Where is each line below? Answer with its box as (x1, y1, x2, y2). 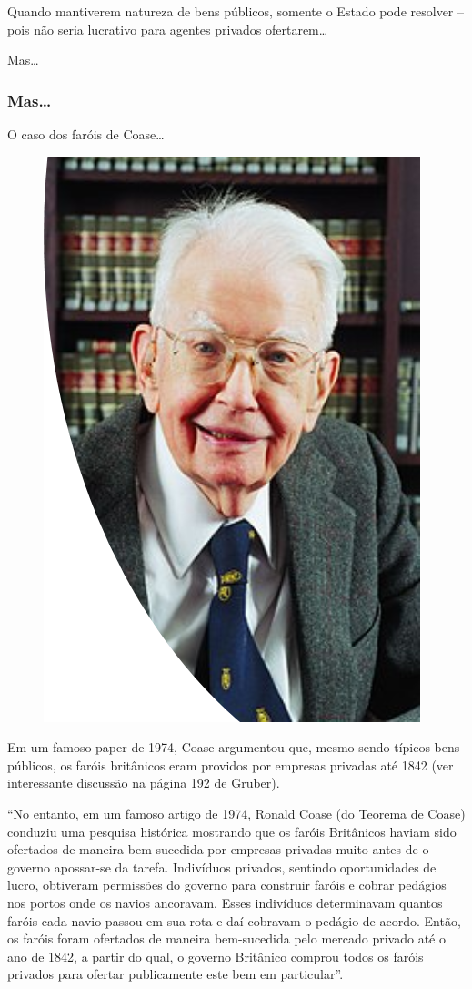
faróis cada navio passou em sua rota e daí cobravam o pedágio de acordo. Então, (7, 911, 461, 930)
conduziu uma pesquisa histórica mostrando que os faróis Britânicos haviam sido (7, 821, 457, 841)
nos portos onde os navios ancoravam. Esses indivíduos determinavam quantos (7, 892, 443, 912)
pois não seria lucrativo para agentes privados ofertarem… (7, 19, 328, 38)
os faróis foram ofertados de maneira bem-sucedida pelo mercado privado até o (7, 929, 446, 948)
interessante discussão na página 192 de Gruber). (7, 773, 280, 792)
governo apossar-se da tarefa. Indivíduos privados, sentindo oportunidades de (7, 857, 437, 876)
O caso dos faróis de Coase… (7, 125, 165, 143)
